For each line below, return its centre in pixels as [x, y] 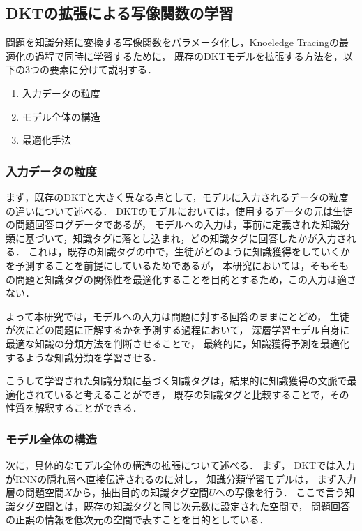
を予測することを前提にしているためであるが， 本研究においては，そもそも [178, 265]
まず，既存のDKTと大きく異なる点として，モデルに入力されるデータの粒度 [177, 196]
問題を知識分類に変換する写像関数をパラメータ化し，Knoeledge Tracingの [172, 42]
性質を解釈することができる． [74, 408]
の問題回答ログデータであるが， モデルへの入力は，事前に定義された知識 [173, 224]
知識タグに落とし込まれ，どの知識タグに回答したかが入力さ [210, 238]
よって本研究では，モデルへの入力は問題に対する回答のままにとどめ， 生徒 [178, 316]
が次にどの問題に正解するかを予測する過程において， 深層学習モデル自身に [178, 330]
